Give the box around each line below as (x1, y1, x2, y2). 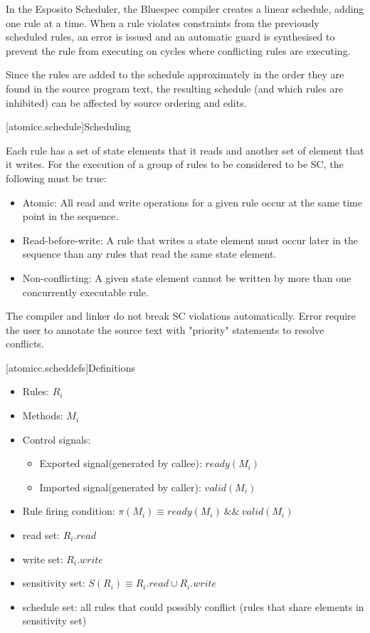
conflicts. (6, 336, 44, 351)
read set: (22, 528, 60, 543)
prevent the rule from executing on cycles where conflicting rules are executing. (6, 43, 351, 58)
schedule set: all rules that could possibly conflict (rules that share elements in (22, 599, 364, 614)
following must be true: (6, 170, 107, 185)
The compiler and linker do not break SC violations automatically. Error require (6, 308, 356, 323)
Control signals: (22, 431, 91, 446)
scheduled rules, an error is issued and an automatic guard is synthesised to (6, 29, 335, 44)
